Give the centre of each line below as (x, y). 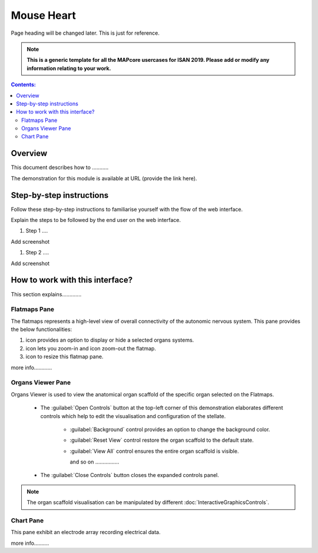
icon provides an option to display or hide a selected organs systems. (110, 340)
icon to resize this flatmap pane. (64, 357)
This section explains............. (46, 294)
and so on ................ (95, 462)
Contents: (24, 85)
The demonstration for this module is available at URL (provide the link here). (104, 178)
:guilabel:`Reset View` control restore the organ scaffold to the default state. (162, 440)
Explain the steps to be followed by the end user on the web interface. (96, 220)
